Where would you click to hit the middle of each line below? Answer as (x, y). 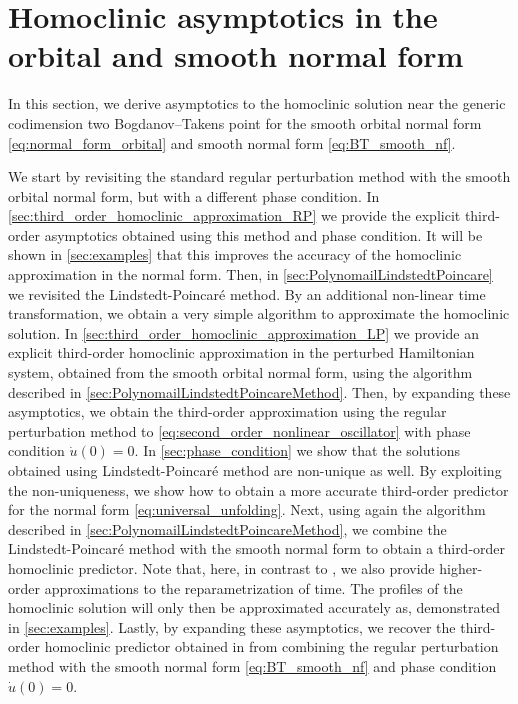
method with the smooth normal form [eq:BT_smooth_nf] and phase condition (252, 665)
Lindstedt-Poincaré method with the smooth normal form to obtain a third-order (257, 548)
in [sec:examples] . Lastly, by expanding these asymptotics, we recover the (232, 626)
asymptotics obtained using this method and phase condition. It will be (263, 234)
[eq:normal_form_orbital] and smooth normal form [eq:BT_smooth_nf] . (232, 142)
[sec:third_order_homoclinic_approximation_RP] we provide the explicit (234, 215)
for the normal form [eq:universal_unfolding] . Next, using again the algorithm (247, 509)
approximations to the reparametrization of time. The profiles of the (253, 587)
